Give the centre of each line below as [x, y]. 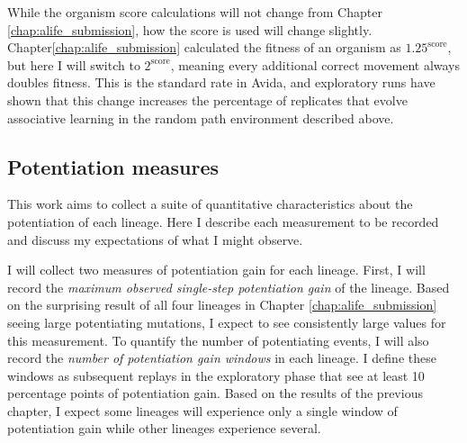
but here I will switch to [74, 64]
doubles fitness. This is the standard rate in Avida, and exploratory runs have [221, 82]
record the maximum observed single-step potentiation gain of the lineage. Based [229, 287]
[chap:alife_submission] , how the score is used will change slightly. [190, 29]
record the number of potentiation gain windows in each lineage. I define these [222, 358]
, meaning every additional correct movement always [315, 64]
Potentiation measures [113, 166]
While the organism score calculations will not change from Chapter [195, 12]
